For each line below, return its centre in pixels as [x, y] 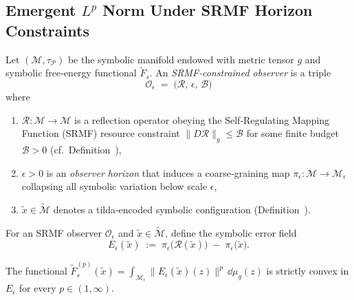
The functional [36, 271]
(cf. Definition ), [86, 149]
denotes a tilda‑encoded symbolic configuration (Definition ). [182, 209]
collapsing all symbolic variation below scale [114, 186]
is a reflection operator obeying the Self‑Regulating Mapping [202, 119]
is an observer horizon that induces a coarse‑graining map [168, 172]
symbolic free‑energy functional [71, 73]
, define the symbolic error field [231, 232]
